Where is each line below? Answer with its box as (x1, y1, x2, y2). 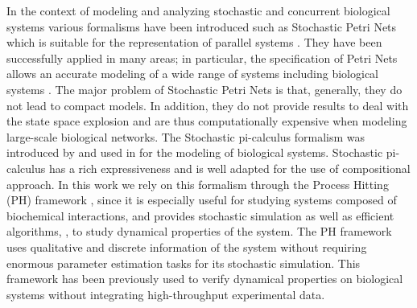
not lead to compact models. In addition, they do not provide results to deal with (6, 97, 409, 113)
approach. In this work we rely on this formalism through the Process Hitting (6, 175, 389, 192)
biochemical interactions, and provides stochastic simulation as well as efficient (6, 207, 394, 224)
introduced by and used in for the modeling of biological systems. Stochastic (6, 144, 383, 161)
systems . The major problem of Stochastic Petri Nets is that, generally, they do (6, 80, 403, 97)
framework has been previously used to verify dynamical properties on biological (6, 270, 403, 287)
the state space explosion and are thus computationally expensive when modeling (6, 113, 407, 129)
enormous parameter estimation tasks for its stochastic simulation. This (6, 254, 361, 271)
